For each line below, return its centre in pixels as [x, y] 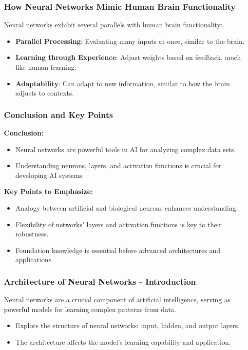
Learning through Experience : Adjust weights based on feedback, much [128, 57]
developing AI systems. [50, 175]
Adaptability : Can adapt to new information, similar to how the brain [123, 83]
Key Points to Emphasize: [48, 191]
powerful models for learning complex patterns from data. [90, 309]
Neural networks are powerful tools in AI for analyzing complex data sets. [126, 149]
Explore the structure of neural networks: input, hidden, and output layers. [128, 325]
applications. [34, 260]
